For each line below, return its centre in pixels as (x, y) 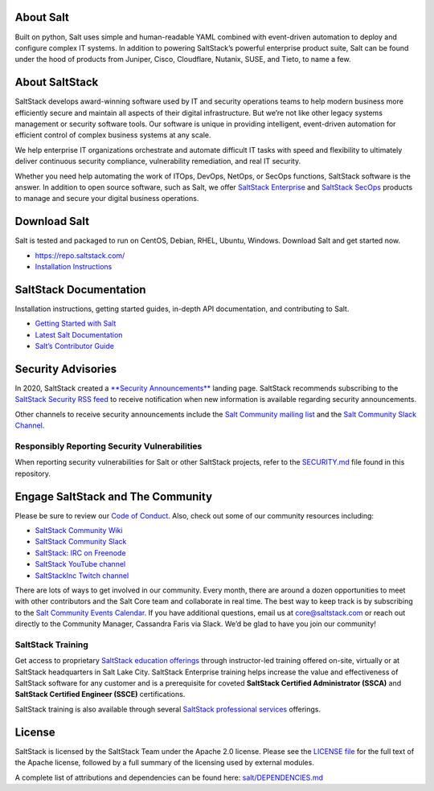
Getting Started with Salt (76, 324)
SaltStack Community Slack (81, 542)
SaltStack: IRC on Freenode (80, 553)
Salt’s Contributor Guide (74, 346)
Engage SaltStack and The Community (114, 496)
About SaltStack (57, 82)
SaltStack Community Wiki (79, 530)
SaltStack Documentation (80, 289)
